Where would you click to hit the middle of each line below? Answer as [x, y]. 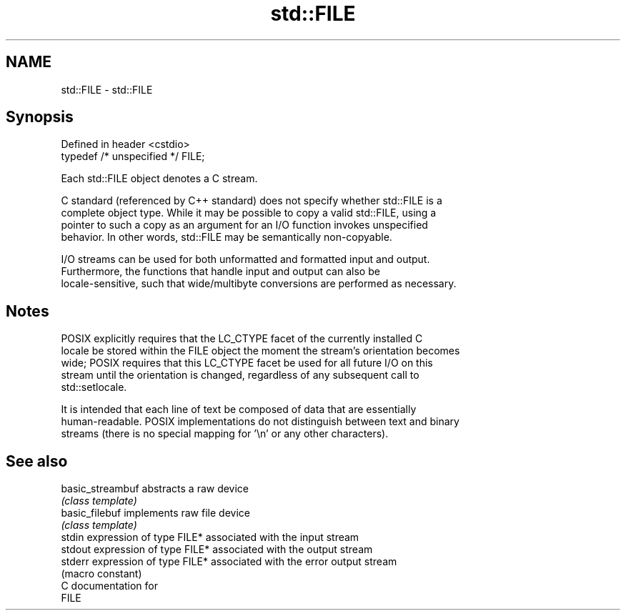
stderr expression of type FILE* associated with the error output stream [229, 562]
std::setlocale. [94, 387]
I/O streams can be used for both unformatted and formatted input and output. [245, 259]
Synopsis [40, 117]
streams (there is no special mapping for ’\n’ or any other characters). [225, 434]
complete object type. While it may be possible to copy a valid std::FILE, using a [249, 213]
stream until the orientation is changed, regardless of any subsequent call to [240, 375]
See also [37, 461]
